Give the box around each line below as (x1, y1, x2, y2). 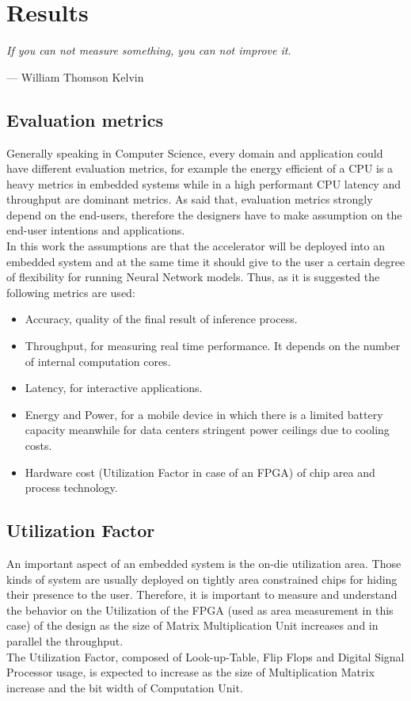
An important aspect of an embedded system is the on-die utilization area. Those (6, 555, 401, 571)
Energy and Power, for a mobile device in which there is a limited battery (25, 406, 383, 422)
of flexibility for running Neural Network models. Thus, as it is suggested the (6, 269, 380, 285)
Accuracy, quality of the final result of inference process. (25, 310, 298, 327)
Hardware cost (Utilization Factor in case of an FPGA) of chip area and (25, 463, 375, 480)
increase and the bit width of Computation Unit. (6, 679, 243, 695)
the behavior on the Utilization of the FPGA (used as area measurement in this (6, 601, 394, 618)
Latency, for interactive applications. (25, 379, 203, 396)
